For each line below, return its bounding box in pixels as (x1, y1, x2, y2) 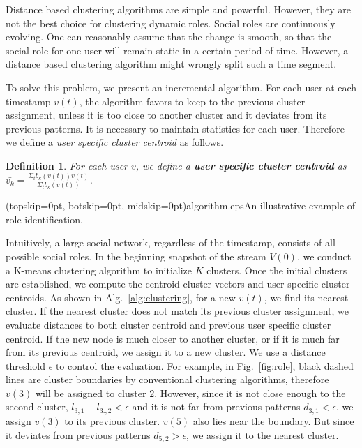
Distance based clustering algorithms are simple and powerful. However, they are (6, 2, 352, 16)
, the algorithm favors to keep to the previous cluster (79, 94, 306, 108)
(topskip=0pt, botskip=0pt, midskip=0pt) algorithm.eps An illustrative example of (6, 198, 356, 213)
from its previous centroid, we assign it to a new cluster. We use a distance (6, 345, 326, 359)
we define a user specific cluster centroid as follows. (6, 135, 224, 149)
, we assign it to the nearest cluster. (186, 427, 339, 442)
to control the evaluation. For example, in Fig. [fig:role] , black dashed (55, 358, 354, 373)
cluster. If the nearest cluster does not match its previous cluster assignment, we (6, 304, 349, 318)
